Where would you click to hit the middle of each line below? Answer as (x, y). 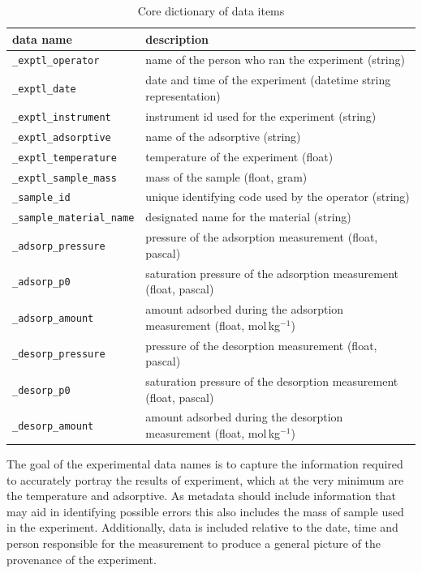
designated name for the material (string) (248, 217)
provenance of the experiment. (82, 559)
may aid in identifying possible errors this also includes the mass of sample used (205, 511)
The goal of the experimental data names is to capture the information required (205, 464)
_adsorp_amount (53, 318)
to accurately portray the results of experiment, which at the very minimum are (205, 479)
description (177, 38)
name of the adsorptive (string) (223, 136)
